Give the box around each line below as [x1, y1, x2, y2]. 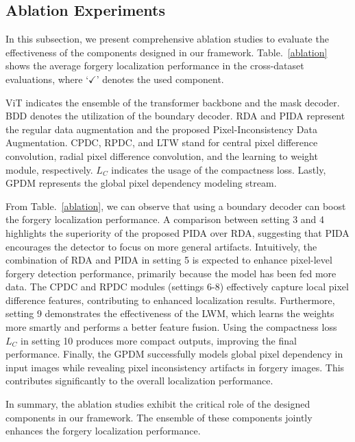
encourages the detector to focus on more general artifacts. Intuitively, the [5, 239, 317, 253]
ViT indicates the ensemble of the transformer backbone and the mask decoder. [5, 95, 340, 109]
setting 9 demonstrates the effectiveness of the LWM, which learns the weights [5, 306, 334, 321]
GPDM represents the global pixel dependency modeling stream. [5, 176, 277, 190]
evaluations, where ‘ [5, 71, 89, 86]
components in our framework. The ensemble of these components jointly [5, 410, 313, 424]
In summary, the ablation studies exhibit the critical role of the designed [5, 397, 310, 411]
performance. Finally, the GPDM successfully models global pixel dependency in [5, 347, 343, 361]
